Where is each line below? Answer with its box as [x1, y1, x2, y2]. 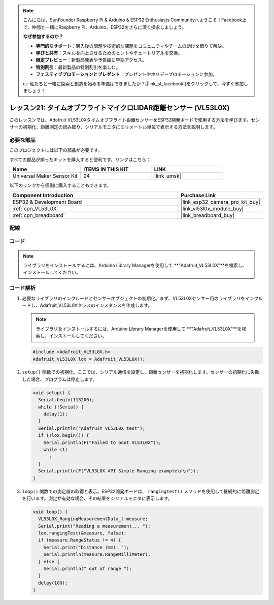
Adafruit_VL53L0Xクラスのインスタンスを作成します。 [40, 302, 153, 308]
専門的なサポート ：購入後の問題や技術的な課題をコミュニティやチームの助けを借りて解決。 [36, 43, 227, 49]
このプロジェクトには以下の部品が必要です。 [9, 147, 102, 153]
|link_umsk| [154, 173, 181, 180]
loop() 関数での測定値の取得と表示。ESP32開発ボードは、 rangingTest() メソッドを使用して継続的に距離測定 [22, 488, 260, 494]
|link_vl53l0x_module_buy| [181, 205, 244, 212]
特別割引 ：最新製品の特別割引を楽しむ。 [36, 64, 120, 70]
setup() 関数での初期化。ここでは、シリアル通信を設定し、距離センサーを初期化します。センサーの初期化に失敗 [22, 369, 260, 375]
